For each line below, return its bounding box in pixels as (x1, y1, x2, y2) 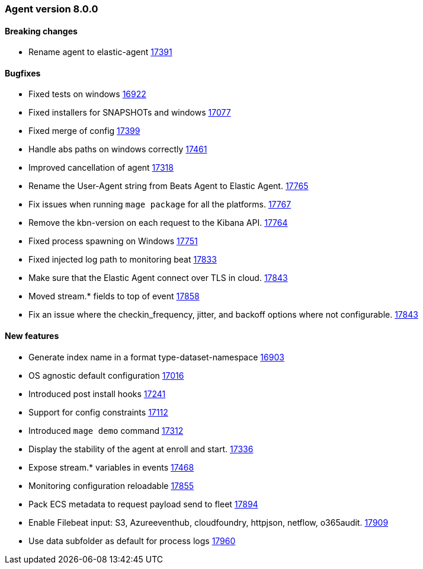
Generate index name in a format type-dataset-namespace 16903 (28, 351, 284, 362)
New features (5, 331, 59, 341)
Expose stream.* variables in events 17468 (28, 462, 194, 472)
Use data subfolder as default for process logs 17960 (28, 535, 236, 546)
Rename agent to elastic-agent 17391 (28, 47, 172, 57)
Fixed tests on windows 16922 (28, 89, 146, 100)
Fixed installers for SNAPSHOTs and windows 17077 (28, 107, 231, 118)
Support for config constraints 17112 (28, 407, 168, 417)
